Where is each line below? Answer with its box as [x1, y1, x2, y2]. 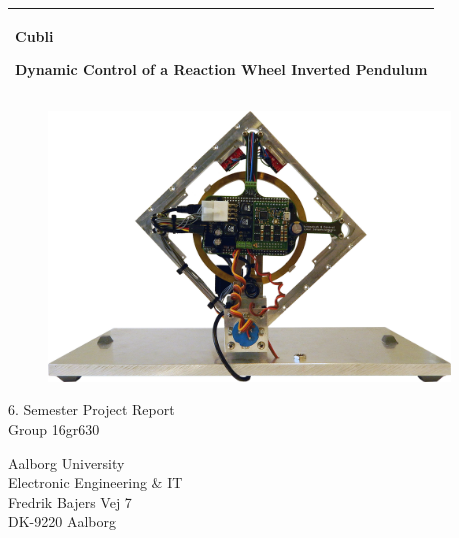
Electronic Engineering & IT [8, 472, 183, 493]
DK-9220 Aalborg [8, 511, 116, 532]
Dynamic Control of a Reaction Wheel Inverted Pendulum [15, 59, 428, 80]
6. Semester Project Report [8, 399, 175, 420]
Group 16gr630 [8, 419, 100, 439]
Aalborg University [8, 452, 125, 473]
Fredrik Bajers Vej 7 [8, 491, 132, 512]
